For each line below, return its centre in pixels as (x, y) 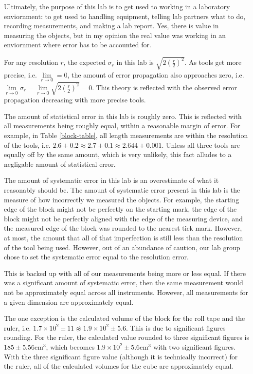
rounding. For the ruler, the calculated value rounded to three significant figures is (126, 337)
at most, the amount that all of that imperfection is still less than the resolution (124, 237)
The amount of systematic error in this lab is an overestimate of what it (111, 180)
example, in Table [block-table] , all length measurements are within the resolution (126, 135)
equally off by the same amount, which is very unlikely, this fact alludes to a (118, 154)
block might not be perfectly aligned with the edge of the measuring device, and (123, 218)
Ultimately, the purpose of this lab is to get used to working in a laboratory (117, 6)
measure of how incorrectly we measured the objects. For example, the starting (122, 199)
